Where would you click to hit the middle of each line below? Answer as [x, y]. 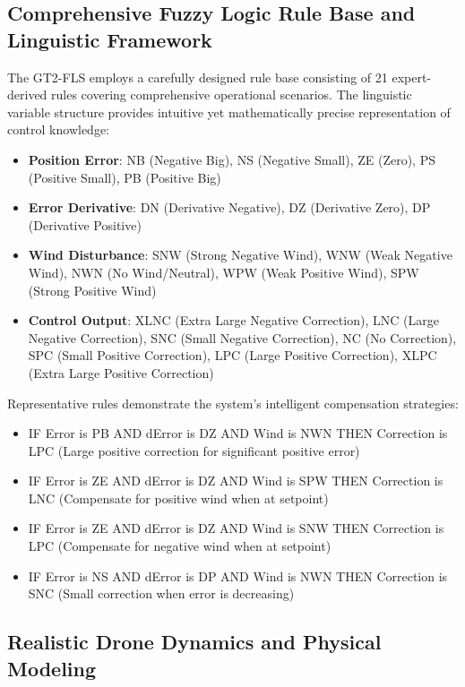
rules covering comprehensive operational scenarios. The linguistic [232, 94]
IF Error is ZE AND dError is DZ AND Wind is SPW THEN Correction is [236, 481]
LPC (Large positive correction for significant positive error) [194, 450]
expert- [412, 77]
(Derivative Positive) [85, 224]
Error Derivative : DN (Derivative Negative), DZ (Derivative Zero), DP [229, 207]
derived [27, 94]
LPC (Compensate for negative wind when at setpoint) [180, 546]
